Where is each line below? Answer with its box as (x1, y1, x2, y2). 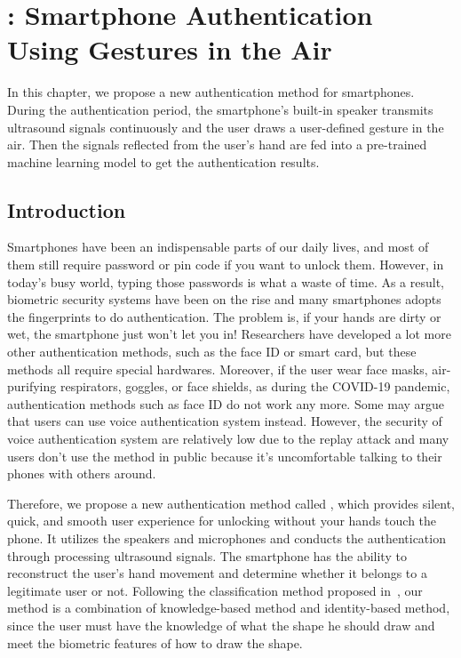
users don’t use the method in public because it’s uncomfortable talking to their (7, 446, 442, 465)
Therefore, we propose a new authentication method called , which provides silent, (7, 493, 455, 512)
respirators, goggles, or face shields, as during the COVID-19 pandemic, (60, 377, 450, 396)
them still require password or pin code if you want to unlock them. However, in (7, 255, 444, 274)
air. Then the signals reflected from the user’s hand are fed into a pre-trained (7, 135, 427, 154)
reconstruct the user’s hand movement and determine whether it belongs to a (7, 564, 427, 582)
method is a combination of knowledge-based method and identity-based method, (7, 598, 450, 617)
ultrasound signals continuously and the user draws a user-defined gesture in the (7, 117, 444, 136)
